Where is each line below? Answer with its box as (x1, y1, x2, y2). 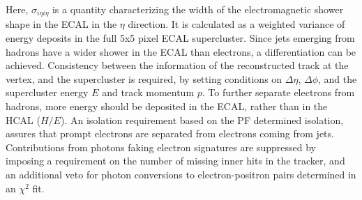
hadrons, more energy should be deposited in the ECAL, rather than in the (6, 99, 328, 114)
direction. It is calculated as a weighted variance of (128, 17, 345, 31)
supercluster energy (6, 85, 89, 100)
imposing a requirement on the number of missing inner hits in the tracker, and (6, 153, 345, 168)
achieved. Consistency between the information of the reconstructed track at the (6, 58, 349, 72)
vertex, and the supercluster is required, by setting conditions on (6, 71, 282, 86)
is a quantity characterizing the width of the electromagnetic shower (52, 2, 344, 16)
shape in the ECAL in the (6, 17, 117, 31)
